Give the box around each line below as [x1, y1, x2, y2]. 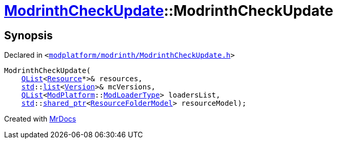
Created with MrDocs [4, 114, 76, 124]
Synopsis [4, 29, 53, 42]
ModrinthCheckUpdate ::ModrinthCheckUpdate [4, 2, 333, 19]
